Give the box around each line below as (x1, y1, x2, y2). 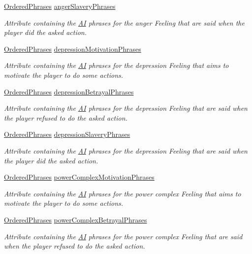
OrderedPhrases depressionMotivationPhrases (4, 43, 141, 54)
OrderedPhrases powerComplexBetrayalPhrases (4, 214, 147, 224)
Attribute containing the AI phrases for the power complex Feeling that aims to (4, 188, 241, 198)
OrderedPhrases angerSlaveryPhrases (4, 1, 116, 11)
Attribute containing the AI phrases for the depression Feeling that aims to (4, 60, 229, 70)
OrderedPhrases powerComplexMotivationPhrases (4, 172, 155, 182)
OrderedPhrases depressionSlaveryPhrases (4, 129, 130, 139)
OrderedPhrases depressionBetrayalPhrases (4, 86, 134, 96)
